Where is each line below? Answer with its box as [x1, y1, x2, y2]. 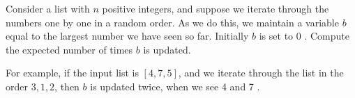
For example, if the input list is [6, 65, 139, 80]
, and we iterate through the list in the [178, 65, 344, 80]
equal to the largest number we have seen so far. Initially [6, 28, 249, 43]
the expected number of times [6, 42, 133, 56]
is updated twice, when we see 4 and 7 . [90, 79, 260, 93]
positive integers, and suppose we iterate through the [102, 1, 329, 15]
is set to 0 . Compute [259, 28, 349, 43]
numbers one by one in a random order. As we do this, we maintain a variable [6, 15, 339, 29]
